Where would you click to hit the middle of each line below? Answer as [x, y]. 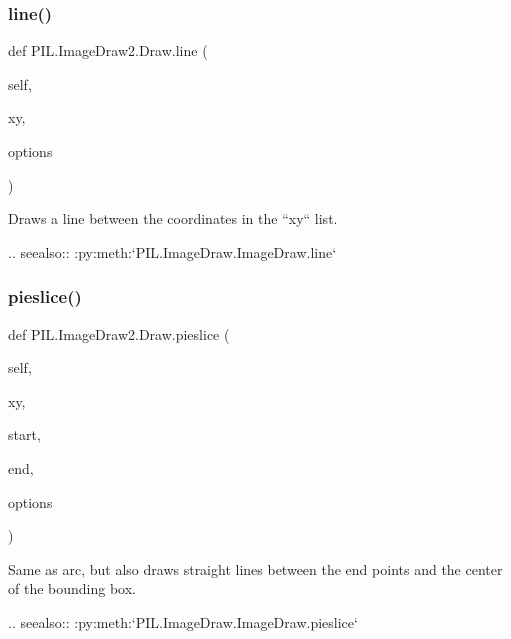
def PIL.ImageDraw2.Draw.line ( [108, 50]
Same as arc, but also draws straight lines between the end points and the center [255, 568]
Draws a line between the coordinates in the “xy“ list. [173, 218]
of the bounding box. [72, 588]
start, [24, 434]
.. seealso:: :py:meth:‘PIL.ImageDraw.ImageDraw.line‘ [172, 251]
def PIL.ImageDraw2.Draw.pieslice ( [119, 333]
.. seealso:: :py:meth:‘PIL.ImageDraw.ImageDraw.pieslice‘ [183, 621]
